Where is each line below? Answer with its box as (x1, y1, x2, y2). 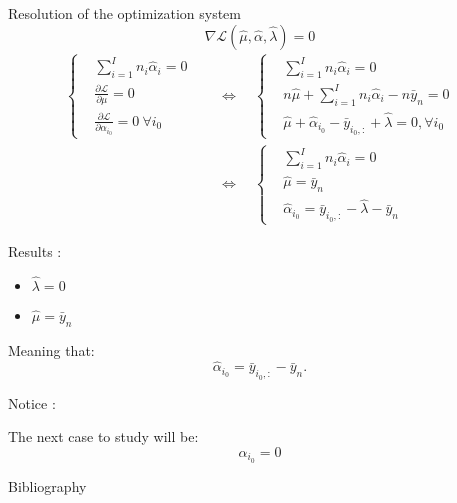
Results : (8, 240, 62, 261)
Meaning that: (8, 339, 95, 360)
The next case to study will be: (8, 426, 199, 447)
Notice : (8, 392, 56, 413)
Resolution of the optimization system (8, 3, 241, 23)
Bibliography (8, 475, 87, 496)
